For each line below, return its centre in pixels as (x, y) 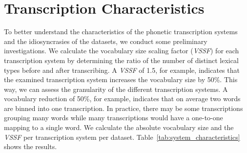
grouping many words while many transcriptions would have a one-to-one (113, 118)
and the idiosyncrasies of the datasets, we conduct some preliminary (106, 41)
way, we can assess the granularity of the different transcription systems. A (116, 89)
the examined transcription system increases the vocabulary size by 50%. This (121, 79)
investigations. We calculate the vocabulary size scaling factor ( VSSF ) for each (122, 51)
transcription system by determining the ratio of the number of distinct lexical (121, 60)
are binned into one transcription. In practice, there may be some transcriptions (123, 108)
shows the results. (31, 146)
